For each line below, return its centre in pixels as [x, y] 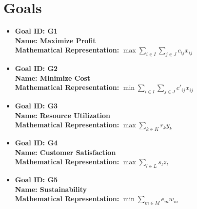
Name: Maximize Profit [55, 40]
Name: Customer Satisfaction [65, 152]
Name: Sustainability [51, 189]
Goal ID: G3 [36, 106]
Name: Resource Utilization [62, 115]
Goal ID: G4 [36, 143]
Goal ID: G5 [36, 180]
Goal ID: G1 [36, 31]
